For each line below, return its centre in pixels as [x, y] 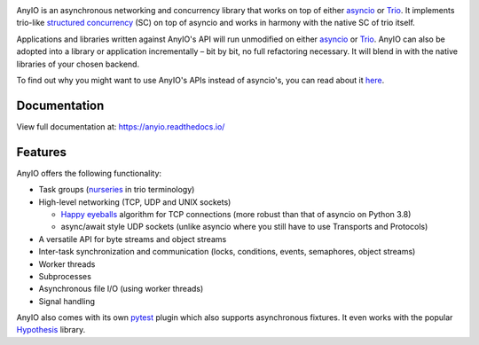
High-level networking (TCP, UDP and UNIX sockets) [135, 202]
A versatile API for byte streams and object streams [133, 239]
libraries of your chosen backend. [78, 64]
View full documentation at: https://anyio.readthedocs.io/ [121, 126]
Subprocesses [65, 276]
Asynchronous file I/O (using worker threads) [121, 289]
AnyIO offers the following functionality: [89, 173]
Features [41, 152]
